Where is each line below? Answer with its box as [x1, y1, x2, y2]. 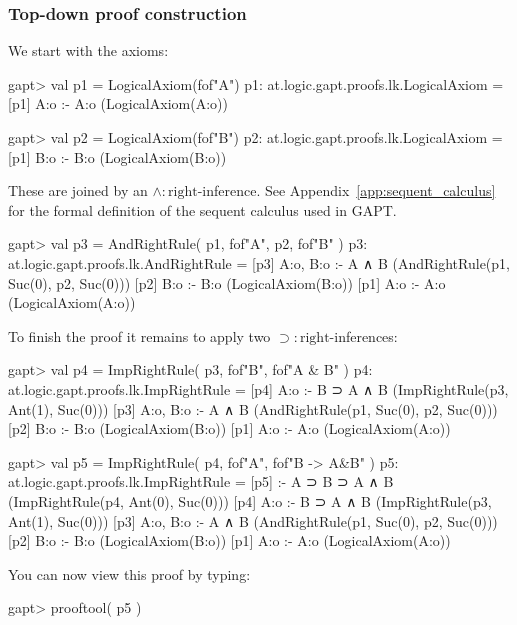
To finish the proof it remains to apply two [8, 325, 271, 346]
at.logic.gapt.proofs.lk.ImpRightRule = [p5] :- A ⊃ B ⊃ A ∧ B [8, 471, 394, 492]
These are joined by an [8, 180, 148, 201]
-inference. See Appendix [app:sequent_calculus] [197, 180, 496, 201]
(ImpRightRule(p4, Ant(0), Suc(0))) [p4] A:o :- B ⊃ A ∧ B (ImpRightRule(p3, [8, 490, 492, 511]
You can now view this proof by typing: [8, 563, 251, 584]
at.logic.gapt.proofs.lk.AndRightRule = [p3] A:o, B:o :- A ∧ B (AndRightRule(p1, [8, 252, 510, 273]
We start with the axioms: [8, 40, 169, 61]
